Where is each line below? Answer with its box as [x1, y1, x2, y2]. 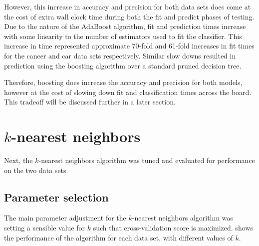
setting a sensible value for [4, 222, 85, 233]
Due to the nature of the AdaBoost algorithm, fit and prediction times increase [4, 21, 246, 31]
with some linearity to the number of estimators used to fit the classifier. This [4, 30, 242, 41]
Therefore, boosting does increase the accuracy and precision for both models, [4, 77, 243, 87]
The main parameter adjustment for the [4, 212, 126, 223]
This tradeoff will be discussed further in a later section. [4, 96, 176, 107]
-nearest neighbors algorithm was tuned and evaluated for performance [38, 155, 255, 165]
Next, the [4, 155, 33, 165]
